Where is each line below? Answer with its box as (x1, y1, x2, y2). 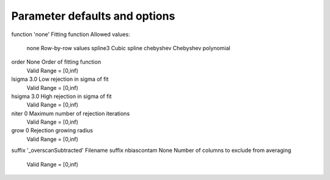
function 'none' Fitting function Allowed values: (11, 31, 131, 38)
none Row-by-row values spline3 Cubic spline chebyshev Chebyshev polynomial (26, 44, 230, 51)
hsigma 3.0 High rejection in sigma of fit (11, 92, 112, 100)
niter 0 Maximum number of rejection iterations (11, 110, 130, 117)
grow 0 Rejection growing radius (11, 127, 94, 134)
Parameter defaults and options (11, 9, 175, 23)
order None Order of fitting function (11, 58, 101, 66)
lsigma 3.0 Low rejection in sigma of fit (11, 75, 109, 83)
